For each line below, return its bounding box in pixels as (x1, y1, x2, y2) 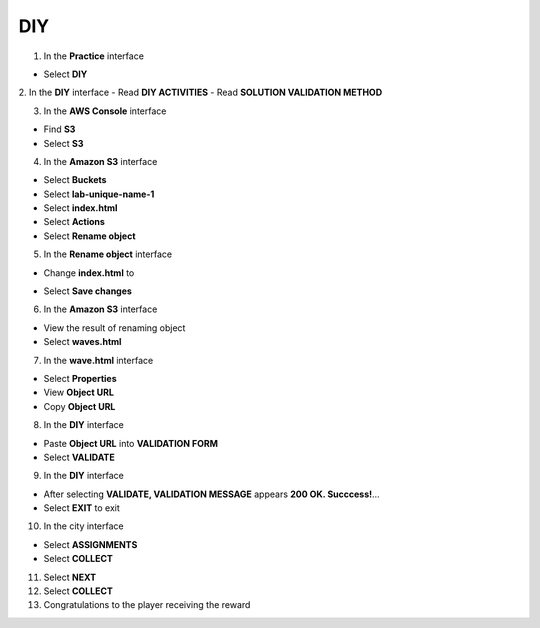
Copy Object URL (43, 400, 116, 412)
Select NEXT (43, 571, 97, 583)
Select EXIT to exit (43, 502, 120, 514)
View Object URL (43, 386, 115, 399)
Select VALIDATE (43, 451, 115, 463)
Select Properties (43, 372, 117, 384)
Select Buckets (43, 174, 107, 186)
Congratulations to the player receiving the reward (43, 599, 251, 611)
